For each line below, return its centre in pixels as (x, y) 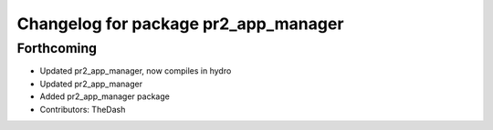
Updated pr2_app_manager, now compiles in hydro (136, 71)
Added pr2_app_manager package (105, 96)
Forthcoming (57, 48)
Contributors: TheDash (83, 109)
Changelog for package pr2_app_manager (180, 24)
